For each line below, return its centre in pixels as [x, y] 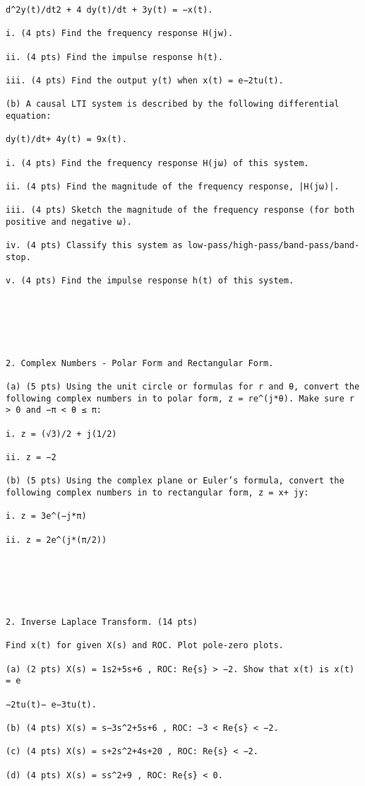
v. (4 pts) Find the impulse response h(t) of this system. [150, 281]
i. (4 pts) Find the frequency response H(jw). [120, 34]
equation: [29, 116]
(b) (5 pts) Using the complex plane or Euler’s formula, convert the [175, 481]
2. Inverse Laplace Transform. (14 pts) [102, 622]
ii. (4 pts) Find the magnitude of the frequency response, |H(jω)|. [173, 186]
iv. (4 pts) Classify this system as [94, 246]
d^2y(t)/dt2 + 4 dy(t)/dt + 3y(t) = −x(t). [109, 10]
